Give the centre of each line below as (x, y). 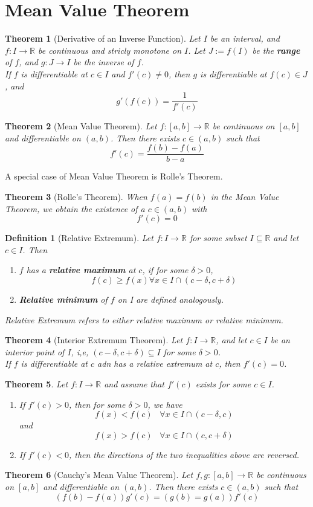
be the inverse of (104, 62)
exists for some (223, 383)
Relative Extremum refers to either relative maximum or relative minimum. (144, 319)
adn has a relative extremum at (155, 363)
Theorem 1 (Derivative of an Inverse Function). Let (103, 38)
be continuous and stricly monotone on (110, 50)
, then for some (97, 404)
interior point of (35, 351)
